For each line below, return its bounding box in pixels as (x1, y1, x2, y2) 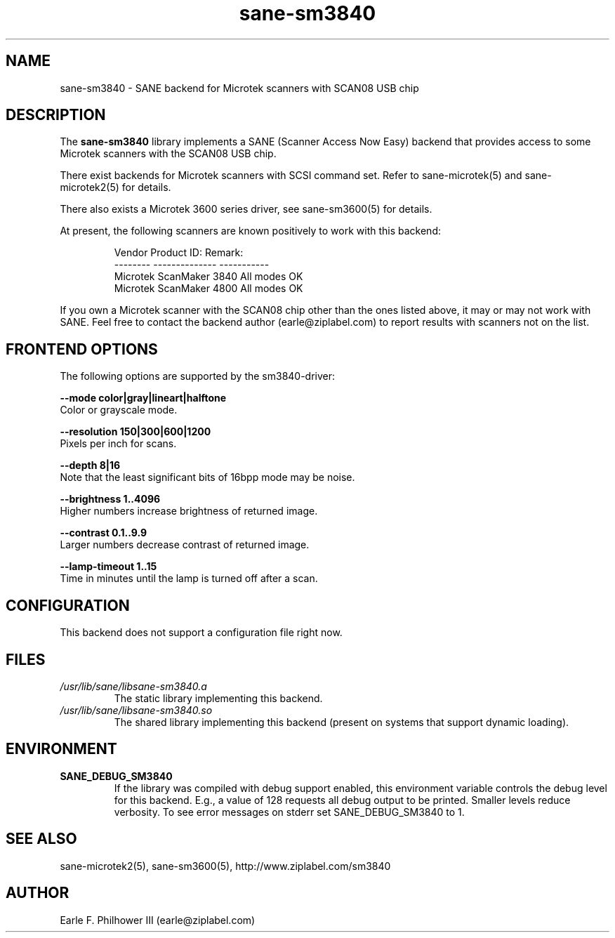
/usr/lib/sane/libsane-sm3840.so (60, 703, 213, 716)
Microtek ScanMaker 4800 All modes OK (114, 282, 303, 295)
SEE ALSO (6, 830, 77, 848)
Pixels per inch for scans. (60, 437, 177, 450)
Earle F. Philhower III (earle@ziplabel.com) (60, 913, 256, 926)
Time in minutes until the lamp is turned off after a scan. (60, 572, 318, 585)
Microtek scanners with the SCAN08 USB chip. (60, 147, 277, 160)
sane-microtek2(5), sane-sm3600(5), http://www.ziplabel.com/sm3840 (60, 859, 391, 872)
